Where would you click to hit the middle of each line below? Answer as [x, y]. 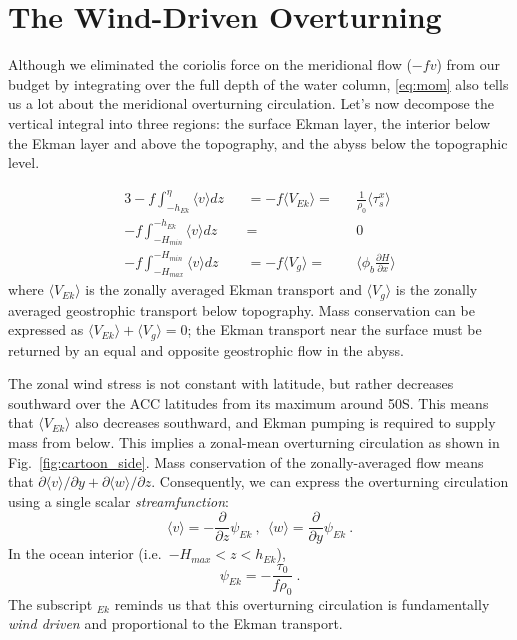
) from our [468, 64]
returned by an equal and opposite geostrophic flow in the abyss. [206, 349]
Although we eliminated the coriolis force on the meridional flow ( [210, 64]
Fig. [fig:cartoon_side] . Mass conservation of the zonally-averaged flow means [246, 461]
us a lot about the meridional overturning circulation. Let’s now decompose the [251, 103]
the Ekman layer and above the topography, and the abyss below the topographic [258, 142]
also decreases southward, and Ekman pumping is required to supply [285, 422]
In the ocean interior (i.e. [85, 553]
